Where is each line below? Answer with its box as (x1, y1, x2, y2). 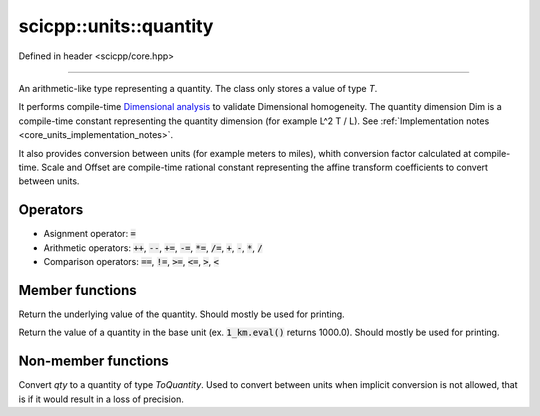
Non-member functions (18, 353, 169, 370)
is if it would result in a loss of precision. (18, 393, 184, 405)
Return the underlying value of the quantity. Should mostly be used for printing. (18, 308, 345, 320)
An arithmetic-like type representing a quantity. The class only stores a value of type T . (18, 82, 378, 94)
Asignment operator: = (43, 228, 137, 240)
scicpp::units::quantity (18, 15, 214, 37)
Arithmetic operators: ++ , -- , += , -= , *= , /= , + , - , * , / (43, 241, 264, 254)
